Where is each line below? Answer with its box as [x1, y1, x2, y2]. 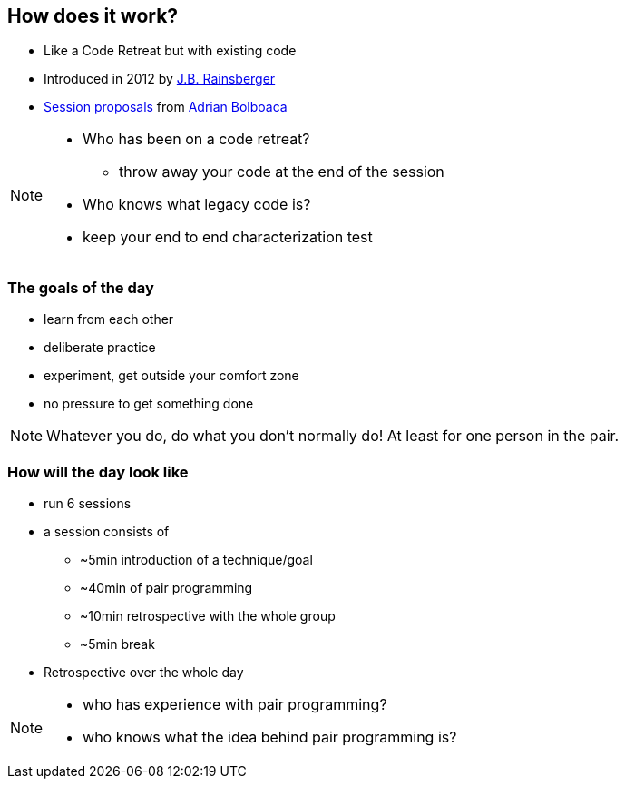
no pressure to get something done [44, 396, 254, 412]
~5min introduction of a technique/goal [80, 551, 313, 567]
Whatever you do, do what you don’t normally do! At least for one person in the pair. [46, 427, 620, 446]
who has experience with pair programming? [83, 694, 387, 713]
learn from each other [44, 311, 174, 328]
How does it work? [7, 5, 179, 27]
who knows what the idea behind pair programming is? [83, 727, 457, 746]
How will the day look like [7, 462, 189, 481]
